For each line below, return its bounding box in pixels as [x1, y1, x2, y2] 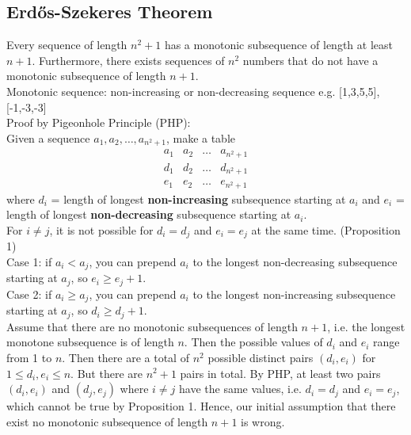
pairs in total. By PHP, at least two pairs [180, 364, 381, 381]
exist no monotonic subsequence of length [6, 413, 208, 429]
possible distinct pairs [207, 349, 314, 365]
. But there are [70, 364, 143, 381]
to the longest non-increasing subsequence [192, 285, 396, 302]
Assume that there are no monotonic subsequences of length [6, 318, 298, 334]
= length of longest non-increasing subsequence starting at [51, 190, 346, 207]
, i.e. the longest [327, 318, 405, 334]
